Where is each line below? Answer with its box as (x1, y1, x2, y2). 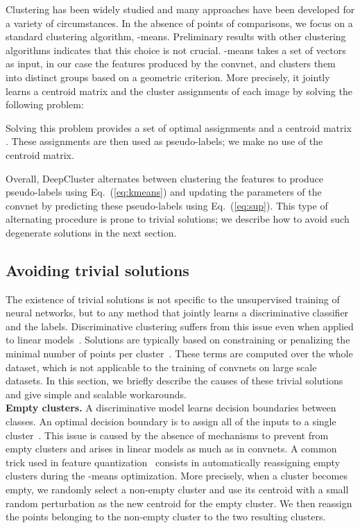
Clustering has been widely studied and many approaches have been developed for (6, 2, 355, 16)
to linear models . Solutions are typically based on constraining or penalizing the (6, 332, 350, 347)
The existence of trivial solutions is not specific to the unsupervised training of (6, 291, 340, 306)
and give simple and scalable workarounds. (6, 386, 187, 401)
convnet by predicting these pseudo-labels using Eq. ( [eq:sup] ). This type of (6, 198, 328, 212)
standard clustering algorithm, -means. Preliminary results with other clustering (6, 29, 346, 44)
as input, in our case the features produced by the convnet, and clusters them (6, 56, 336, 71)
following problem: (6, 97, 84, 112)
